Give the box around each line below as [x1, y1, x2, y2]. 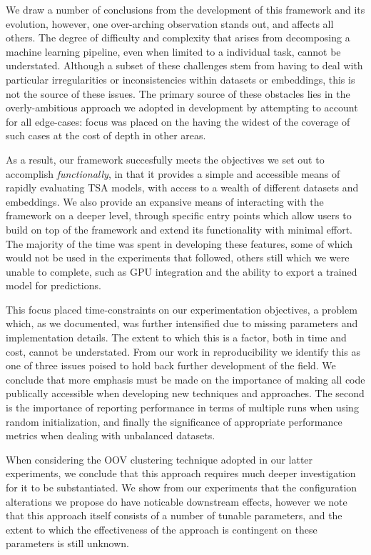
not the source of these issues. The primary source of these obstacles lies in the [6, 86, 350, 101]
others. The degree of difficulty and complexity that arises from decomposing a [6, 30, 350, 45]
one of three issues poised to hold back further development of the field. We [6, 358, 336, 373]
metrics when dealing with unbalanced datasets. [6, 428, 215, 443]
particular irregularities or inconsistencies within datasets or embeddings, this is [6, 71, 355, 86]
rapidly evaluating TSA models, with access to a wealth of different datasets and [6, 180, 359, 195]
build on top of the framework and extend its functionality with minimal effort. [6, 221, 352, 236]
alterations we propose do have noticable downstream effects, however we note [6, 494, 347, 509]
